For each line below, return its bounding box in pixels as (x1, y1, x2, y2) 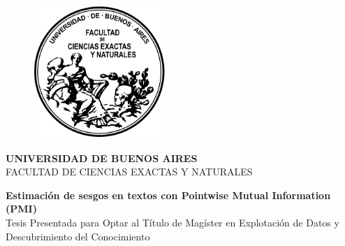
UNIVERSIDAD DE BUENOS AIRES (6, 150, 198, 165)
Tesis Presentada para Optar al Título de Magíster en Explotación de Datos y (6, 215, 339, 230)
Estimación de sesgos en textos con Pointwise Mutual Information (6, 187, 331, 202)
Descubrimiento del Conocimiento (6, 229, 150, 243)
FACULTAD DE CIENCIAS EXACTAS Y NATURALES (6, 164, 253, 179)
